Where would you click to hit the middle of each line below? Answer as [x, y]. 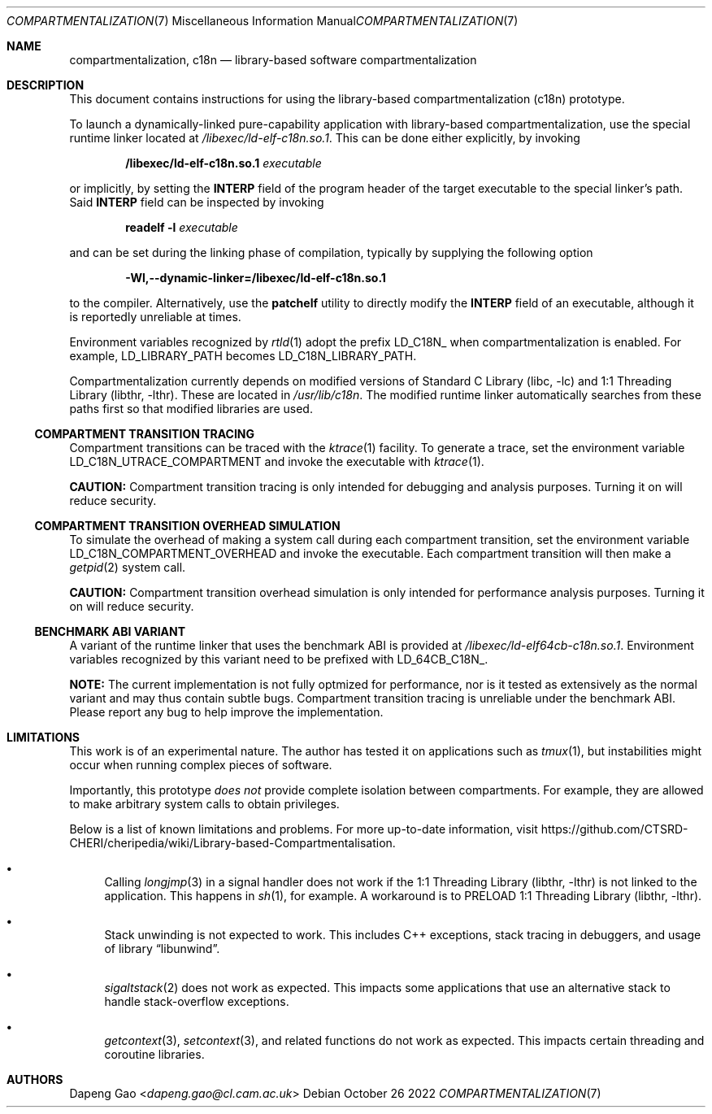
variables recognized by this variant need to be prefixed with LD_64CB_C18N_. [279, 659]
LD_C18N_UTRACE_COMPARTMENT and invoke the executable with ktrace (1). [277, 461]
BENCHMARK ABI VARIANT [110, 631]
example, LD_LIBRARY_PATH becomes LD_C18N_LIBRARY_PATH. [243, 356]
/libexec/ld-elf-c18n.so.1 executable [224, 163]
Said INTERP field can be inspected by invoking [197, 202]
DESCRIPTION [46, 85]
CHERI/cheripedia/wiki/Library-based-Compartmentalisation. [232, 843]
